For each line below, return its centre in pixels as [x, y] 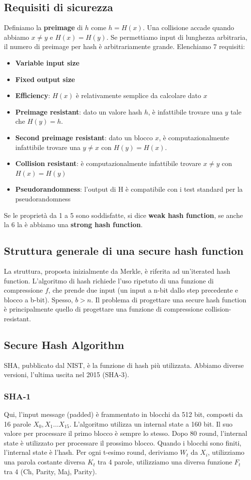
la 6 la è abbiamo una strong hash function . [73, 224]
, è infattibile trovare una [185, 111]
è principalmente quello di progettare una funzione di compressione [103, 309]
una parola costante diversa [45, 462]
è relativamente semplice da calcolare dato [139, 95]
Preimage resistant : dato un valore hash [78, 111]
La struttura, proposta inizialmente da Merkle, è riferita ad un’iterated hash [117, 271]
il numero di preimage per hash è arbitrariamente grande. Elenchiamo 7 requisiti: [125, 46]
